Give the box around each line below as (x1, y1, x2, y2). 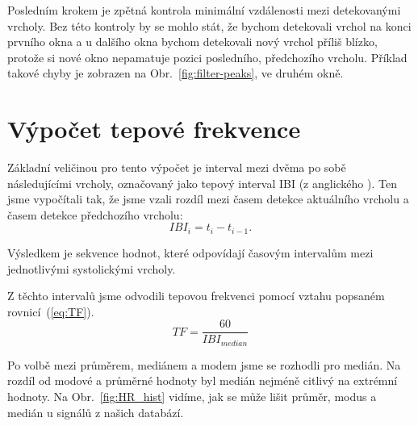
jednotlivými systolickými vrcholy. (7, 260, 176, 277)
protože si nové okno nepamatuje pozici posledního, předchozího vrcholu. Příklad (7, 48, 408, 65)
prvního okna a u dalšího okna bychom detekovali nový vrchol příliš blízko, (7, 33, 378, 50)
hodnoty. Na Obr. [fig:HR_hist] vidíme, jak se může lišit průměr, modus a (7, 388, 377, 404)
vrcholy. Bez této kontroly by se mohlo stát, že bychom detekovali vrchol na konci (7, 17, 412, 34)
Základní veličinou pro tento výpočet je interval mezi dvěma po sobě (7, 159, 346, 176)
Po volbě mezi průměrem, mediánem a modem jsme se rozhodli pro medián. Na (7, 356, 401, 373)
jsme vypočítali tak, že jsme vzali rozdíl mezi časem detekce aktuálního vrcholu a (7, 190, 409, 207)
